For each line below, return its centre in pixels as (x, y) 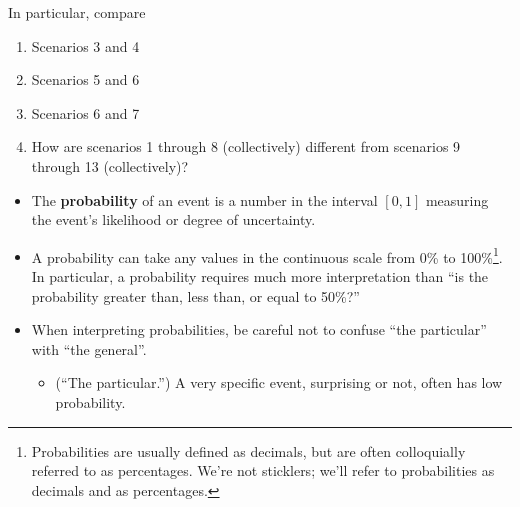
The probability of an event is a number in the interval (204, 199)
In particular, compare (77, 12)
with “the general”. (89, 348)
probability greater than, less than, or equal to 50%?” (195, 295)
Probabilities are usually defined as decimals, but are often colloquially (248, 450)
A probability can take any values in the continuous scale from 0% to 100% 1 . (267, 255)
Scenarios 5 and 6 (85, 79)
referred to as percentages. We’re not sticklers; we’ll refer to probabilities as (263, 470)
